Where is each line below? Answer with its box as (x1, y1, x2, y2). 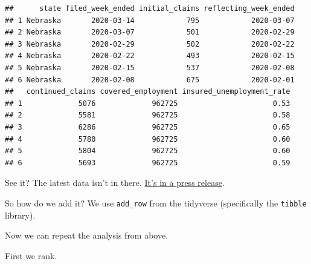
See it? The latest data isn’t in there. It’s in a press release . (5, 176, 225, 189)
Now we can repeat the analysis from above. (5, 229, 168, 242)
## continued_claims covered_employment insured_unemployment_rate (5, 87, 290, 96)
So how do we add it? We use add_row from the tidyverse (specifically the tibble (5, 196, 307, 209)
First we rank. (5, 249, 57, 262)
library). (5, 208, 36, 221)
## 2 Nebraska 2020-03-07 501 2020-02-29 (5, 28, 295, 37)
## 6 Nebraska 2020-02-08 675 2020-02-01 (5, 75, 295, 84)
